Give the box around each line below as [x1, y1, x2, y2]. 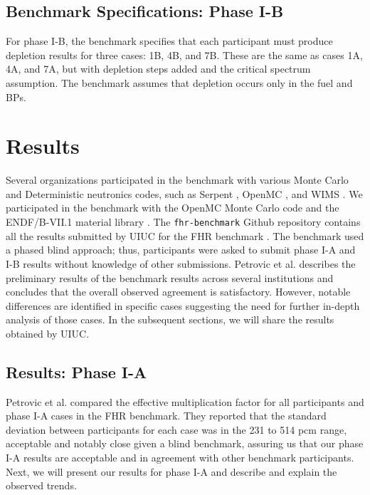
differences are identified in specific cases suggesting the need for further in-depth [6, 298, 360, 313]
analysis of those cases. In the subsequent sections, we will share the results [6, 312, 334, 327]
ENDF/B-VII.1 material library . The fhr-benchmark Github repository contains [6, 214, 361, 229]
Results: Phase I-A [6, 360, 147, 382]
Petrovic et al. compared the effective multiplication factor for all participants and [6, 394, 364, 409]
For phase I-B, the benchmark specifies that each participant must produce [6, 33, 333, 48]
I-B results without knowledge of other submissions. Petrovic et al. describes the [6, 256, 356, 271]
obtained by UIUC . [6, 325, 90, 340]
